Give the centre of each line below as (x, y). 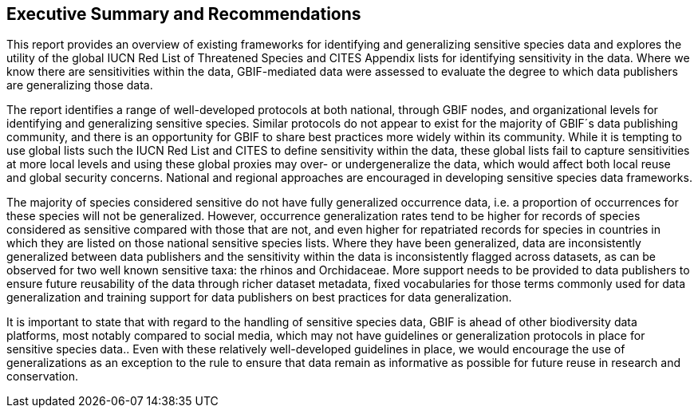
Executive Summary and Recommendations (184, 14)
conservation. (43, 377)
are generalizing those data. (80, 85)
